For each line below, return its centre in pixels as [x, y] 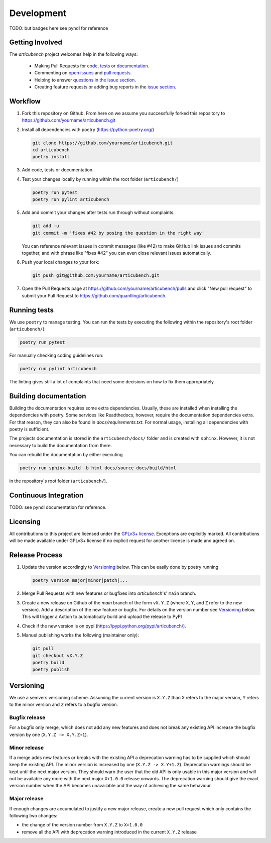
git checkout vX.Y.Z [57, 655]
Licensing [25, 522]
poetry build [48, 662]
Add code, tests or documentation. [58, 170]
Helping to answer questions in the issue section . [85, 80]
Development [38, 13]
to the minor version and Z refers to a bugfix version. [64, 705]
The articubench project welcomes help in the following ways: [74, 54]
